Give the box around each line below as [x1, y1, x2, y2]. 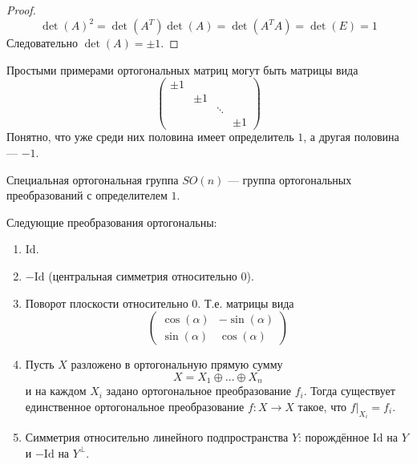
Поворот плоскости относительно [25, 294, 188, 311]
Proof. [6, 2, 36, 18]
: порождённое [298, 429, 370, 446]
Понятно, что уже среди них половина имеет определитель [6, 128, 294, 145]
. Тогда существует [303, 382, 395, 399]
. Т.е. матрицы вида [197, 294, 294, 311]
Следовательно [6, 34, 78, 51]
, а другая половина [303, 128, 399, 145]
